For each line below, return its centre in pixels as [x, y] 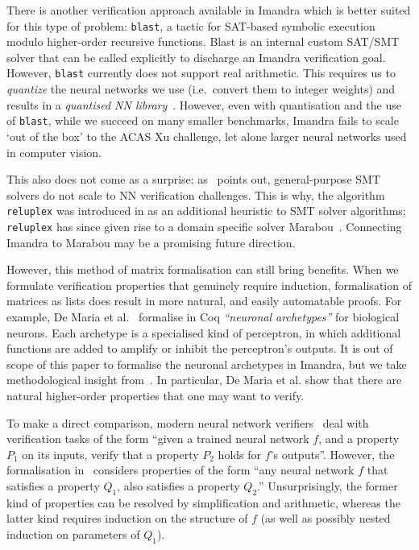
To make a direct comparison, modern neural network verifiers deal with [188, 422]
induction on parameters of [73, 533]
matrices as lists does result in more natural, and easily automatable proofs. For [204, 301]
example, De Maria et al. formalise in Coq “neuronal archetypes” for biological [203, 316]
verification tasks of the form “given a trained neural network [158, 438]
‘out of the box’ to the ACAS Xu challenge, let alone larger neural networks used [207, 136]
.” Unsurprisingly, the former [328, 485]
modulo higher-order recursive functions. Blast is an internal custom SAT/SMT [203, 41]
